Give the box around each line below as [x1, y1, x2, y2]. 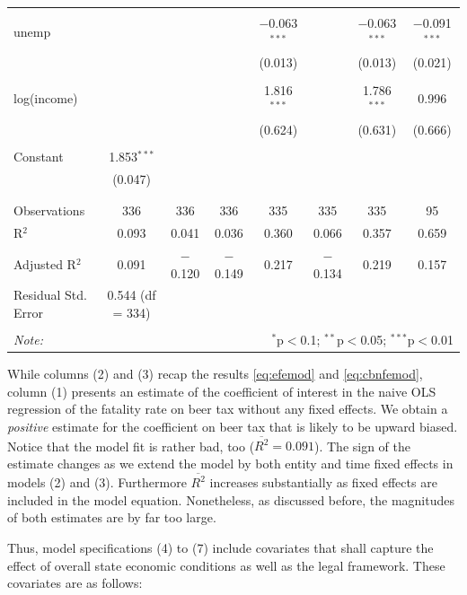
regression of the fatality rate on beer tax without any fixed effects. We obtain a [7, 399, 448, 418]
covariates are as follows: [7, 573, 143, 592]
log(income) [13, 89, 78, 108]
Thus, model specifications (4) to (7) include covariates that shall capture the [7, 538, 434, 556]
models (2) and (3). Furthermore [7, 473, 187, 492]
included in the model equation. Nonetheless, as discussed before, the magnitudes [7, 490, 454, 509]
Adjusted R [13, 254, 76, 273]
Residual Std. [13, 285, 87, 304]
